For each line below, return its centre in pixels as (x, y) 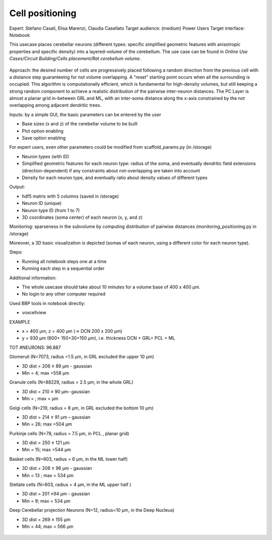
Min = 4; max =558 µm (46, 373)
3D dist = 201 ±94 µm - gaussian (56, 494)
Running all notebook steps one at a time (64, 261)
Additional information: (33, 278)
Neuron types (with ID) (46, 156)
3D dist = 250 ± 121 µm (46, 443)
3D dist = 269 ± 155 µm (46, 519)
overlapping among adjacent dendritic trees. (55, 105)
